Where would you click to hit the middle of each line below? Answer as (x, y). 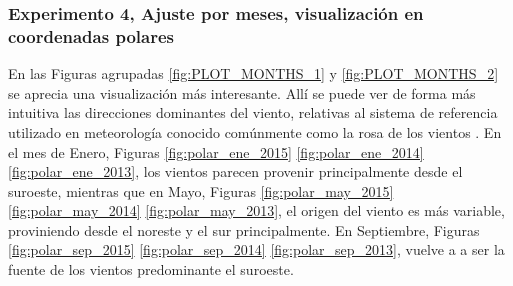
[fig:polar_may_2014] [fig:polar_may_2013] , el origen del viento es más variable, (256, 210)
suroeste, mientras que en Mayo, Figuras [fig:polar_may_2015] (201, 190)
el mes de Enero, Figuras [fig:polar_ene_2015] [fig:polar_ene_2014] (216, 151)
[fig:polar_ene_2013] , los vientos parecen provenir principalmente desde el (235, 171)
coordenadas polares (91, 35)
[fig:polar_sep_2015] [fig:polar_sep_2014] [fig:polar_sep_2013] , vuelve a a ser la (256, 249)
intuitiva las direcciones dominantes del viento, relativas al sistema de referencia (253, 112)
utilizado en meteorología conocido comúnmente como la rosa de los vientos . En (255, 131)
